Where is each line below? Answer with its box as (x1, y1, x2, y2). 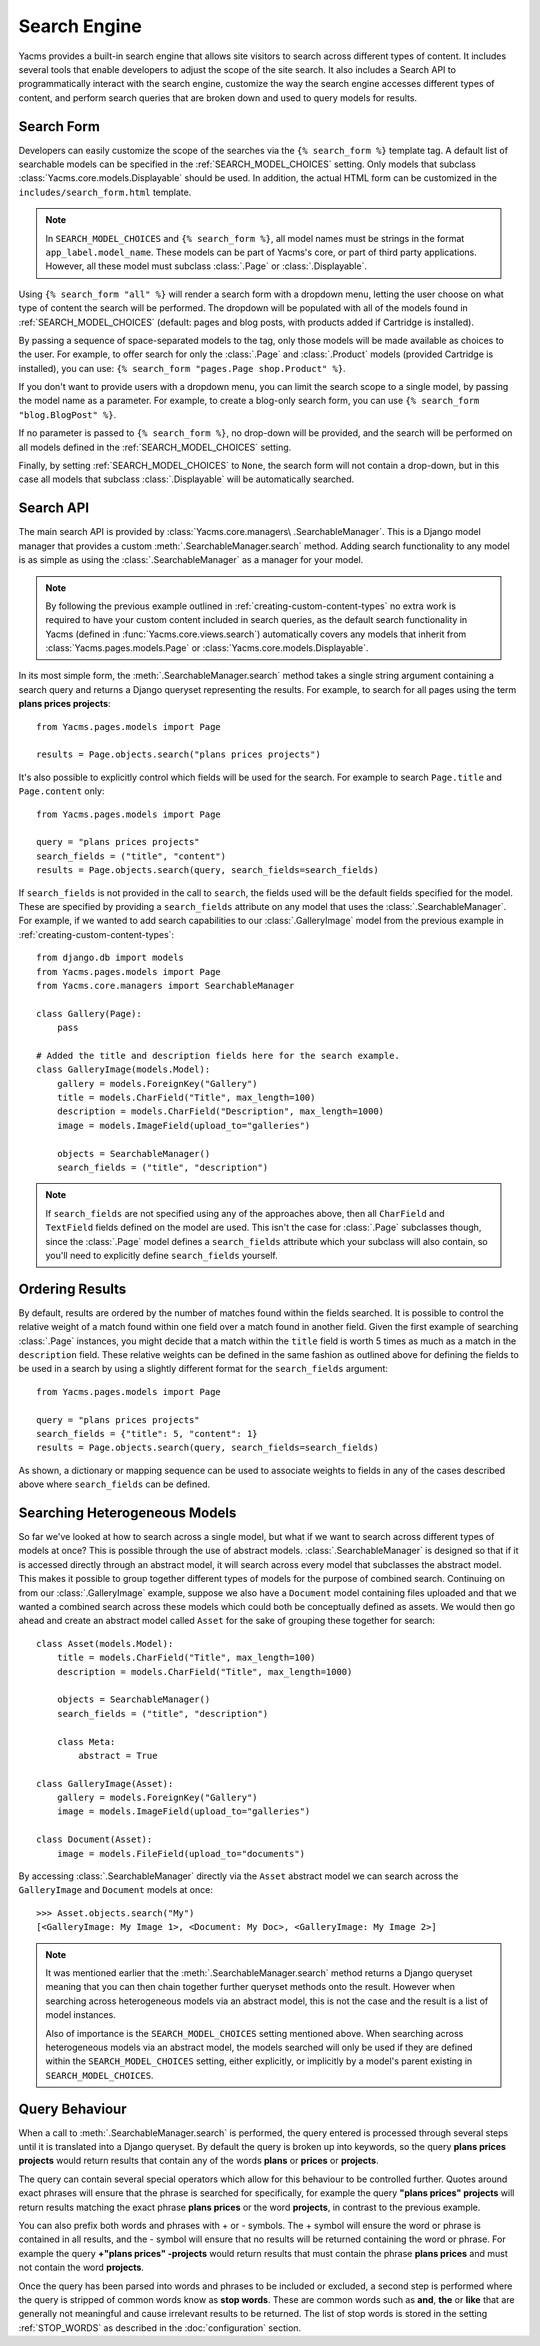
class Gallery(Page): (36, 1008, 142, 1019)
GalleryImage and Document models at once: (18, 1884, 214, 1896)
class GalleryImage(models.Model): (36, 1064, 211, 1075)
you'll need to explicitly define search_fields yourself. (45, 1249, 279, 1261)
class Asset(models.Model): (36, 1638, 174, 1649)
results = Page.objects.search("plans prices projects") (36, 749, 322, 760)
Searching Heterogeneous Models (18, 1504, 237, 1521)
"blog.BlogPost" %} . (18, 408, 117, 420)
